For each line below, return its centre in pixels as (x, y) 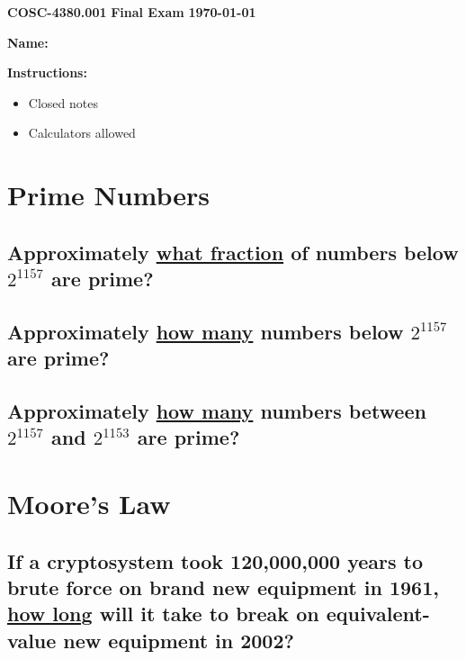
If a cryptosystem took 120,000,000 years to (215, 560)
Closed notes (63, 102)
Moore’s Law (89, 504)
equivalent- (378, 614)
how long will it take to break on (163, 614)
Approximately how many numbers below (206, 331)
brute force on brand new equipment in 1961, (223, 587)
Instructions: (47, 72)
